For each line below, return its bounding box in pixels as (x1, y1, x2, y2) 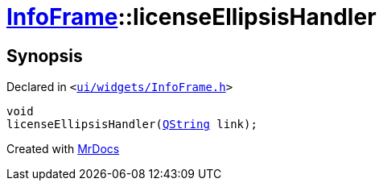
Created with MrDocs (6, 142, 120, 156)
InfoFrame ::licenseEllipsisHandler (6, 3, 377, 31)
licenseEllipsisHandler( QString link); (6, 118, 257, 131)
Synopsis (6, 45, 83, 66)
